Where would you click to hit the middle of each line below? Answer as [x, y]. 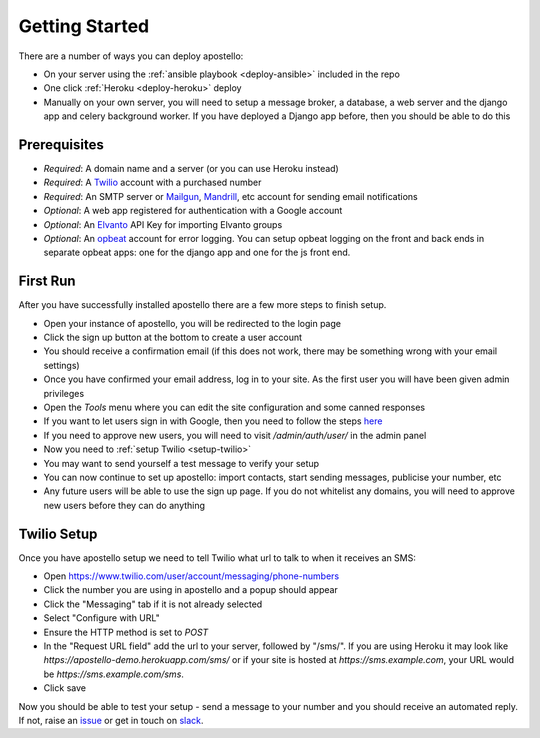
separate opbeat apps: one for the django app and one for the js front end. [197, 252]
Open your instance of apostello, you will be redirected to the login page [192, 323]
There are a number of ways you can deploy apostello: [131, 56]
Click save [65, 688]
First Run [47, 281]
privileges [64, 393]
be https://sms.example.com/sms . [114, 674]
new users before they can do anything [124, 505]
